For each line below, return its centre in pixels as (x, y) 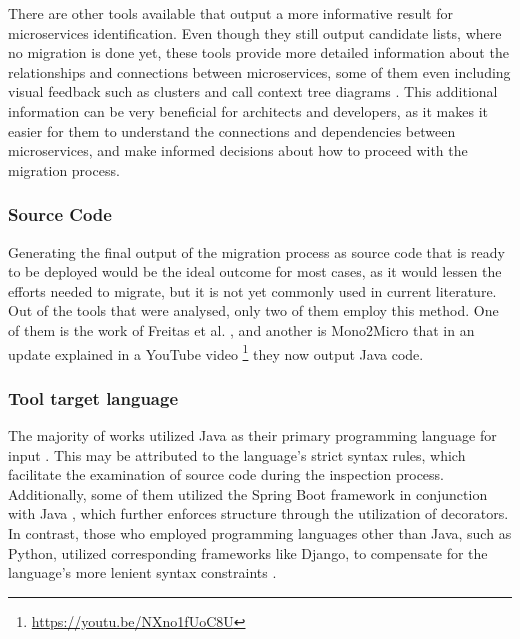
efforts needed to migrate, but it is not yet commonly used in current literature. (252, 290)
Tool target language (93, 397)
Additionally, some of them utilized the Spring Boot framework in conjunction (248, 493)
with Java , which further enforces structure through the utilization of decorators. (258, 513)
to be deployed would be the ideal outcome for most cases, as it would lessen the (255, 271)
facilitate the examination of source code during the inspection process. (226, 474)
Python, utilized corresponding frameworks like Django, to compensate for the (248, 552)
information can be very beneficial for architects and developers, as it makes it (248, 110)
